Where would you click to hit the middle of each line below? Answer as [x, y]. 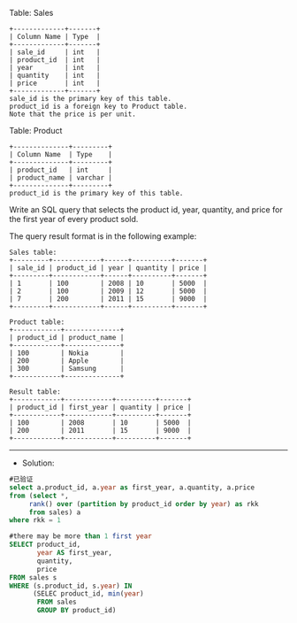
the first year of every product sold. [74, 219]
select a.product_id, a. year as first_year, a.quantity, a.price [132, 487]
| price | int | [55, 83]
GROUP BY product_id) [76, 611]
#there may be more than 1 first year [80, 536]
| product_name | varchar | [61, 178]
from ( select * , [39, 496]
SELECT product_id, [45, 545]
